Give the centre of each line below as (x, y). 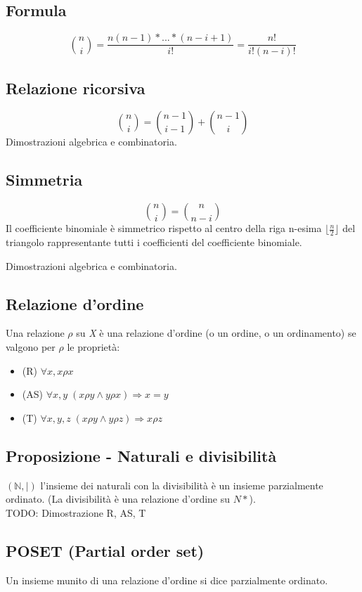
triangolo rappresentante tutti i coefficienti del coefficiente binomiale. (154, 242)
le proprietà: (93, 347)
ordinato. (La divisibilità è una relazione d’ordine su (118, 499)
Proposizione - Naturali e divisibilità (141, 455)
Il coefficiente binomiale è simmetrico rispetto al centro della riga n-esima (164, 228)
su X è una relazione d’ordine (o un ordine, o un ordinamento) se (216, 333)
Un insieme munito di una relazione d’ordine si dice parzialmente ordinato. (167, 580)
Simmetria (44, 180)
